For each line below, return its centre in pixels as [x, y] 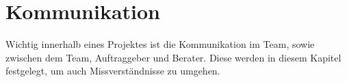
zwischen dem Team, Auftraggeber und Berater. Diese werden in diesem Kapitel [173, 57]
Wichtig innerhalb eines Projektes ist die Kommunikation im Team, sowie [160, 44]
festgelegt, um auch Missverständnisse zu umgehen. [113, 71]
